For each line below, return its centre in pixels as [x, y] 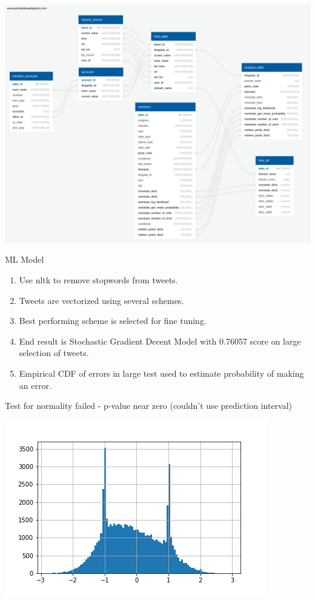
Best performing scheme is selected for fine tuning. [113, 321]
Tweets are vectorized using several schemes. [101, 300]
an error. [35, 385]
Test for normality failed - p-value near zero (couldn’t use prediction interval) [149, 406]
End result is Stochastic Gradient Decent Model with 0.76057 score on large [160, 341]
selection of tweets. [54, 353]
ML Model [25, 259]
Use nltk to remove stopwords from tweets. [98, 279]
